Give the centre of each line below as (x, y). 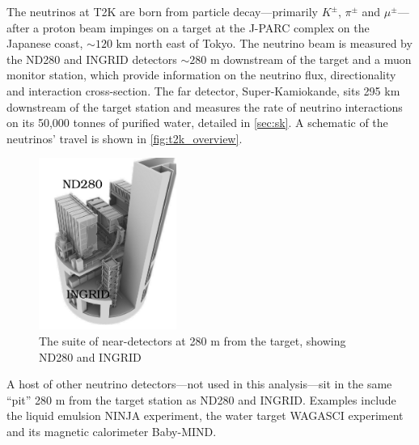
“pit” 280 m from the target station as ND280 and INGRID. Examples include (201, 399)
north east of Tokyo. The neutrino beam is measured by (274, 43)
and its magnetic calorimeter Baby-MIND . (112, 431)
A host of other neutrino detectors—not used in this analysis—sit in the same (199, 384)
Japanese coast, (45, 43)
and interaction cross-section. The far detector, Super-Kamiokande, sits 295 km (203, 90)
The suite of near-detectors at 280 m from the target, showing (193, 340)
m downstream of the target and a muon (311, 59)
